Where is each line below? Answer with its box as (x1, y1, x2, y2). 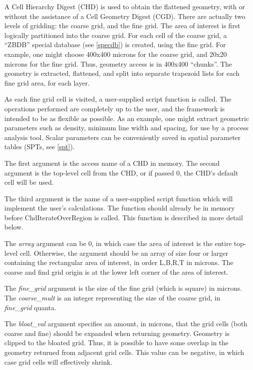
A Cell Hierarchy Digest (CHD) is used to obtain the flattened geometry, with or (4, 1, 245, 11)
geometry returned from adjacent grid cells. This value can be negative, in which (4, 347, 244, 357)
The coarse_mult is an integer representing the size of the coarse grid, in (4, 293, 220, 303)
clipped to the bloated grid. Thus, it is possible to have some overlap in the (4, 337, 229, 348)
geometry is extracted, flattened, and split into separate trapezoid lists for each (4, 68, 240, 78)
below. (4, 222, 23, 232)
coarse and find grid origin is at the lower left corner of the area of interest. (4, 266, 228, 277)
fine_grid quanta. (4, 302, 56, 312)
